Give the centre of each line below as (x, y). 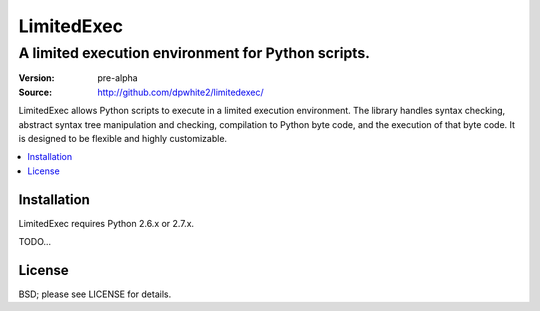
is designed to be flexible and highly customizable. (123, 138)
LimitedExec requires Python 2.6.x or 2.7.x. (106, 223)
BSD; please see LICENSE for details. (95, 294)
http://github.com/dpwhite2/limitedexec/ (180, 92)
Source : (35, 92)
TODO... (35, 242)
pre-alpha (118, 78)
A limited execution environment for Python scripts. (194, 53)
